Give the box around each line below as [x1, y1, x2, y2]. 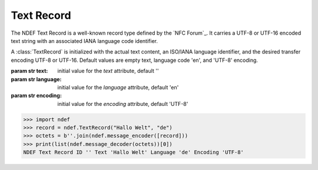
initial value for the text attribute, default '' [57, 68, 159, 75]
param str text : [11, 68, 48, 75]
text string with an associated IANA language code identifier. [11, 37, 158, 44]
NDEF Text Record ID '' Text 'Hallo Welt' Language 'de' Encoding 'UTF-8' [23, 149, 244, 156]
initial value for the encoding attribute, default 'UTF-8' [57, 100, 188, 107]
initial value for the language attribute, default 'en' [57, 84, 179, 91]
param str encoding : [11, 92, 62, 99]
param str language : [11, 75, 62, 82]
